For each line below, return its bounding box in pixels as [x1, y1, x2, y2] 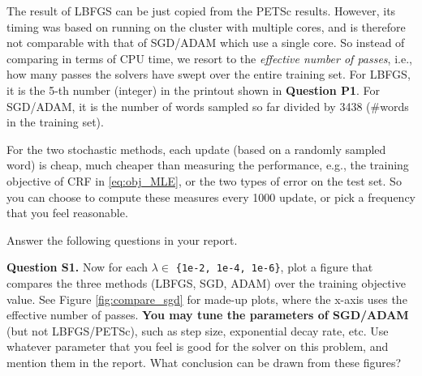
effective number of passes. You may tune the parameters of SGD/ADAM [6, 306, 409, 323]
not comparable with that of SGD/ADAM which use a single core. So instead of [6, 34, 405, 51]
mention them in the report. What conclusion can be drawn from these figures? [6, 353, 402, 370]
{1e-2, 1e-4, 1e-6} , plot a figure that [175, 258, 373, 276]
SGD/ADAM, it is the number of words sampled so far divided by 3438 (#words [6, 97, 409, 114]
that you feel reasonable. [6, 204, 128, 221]
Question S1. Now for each [6, 258, 149, 276]
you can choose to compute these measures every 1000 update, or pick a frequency [6, 188, 416, 205]
